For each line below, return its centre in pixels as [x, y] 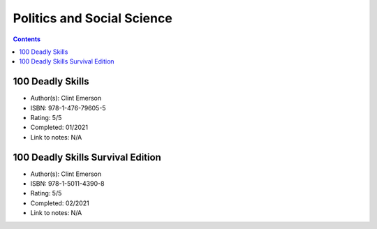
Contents [27, 39]
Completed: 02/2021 [60, 203]
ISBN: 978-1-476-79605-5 [68, 108]
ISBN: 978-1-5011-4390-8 [67, 184]
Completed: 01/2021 [59, 127]
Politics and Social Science [93, 18]
